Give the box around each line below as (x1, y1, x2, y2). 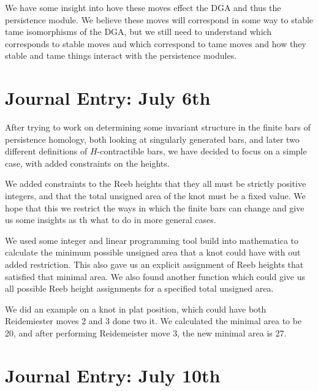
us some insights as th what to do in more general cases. (5, 213, 216, 226)
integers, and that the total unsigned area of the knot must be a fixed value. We (5, 189, 306, 202)
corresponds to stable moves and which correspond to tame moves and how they (5, 37, 306, 50)
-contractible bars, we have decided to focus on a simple (97, 145, 307, 158)
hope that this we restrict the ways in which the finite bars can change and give (5, 201, 305, 214)
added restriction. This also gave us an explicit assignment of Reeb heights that (5, 258, 304, 271)
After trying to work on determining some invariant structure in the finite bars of (5, 121, 311, 134)
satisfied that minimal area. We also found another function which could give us (5, 270, 306, 283)
